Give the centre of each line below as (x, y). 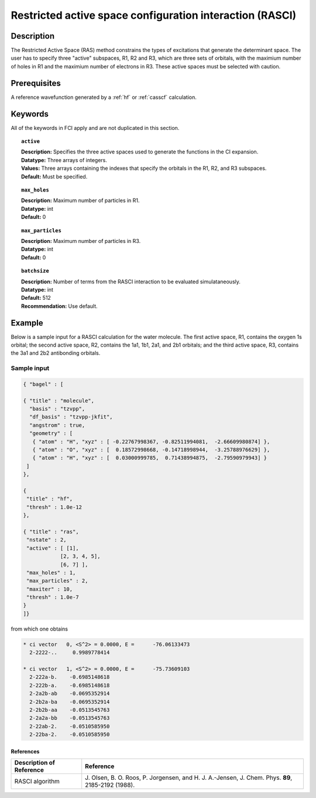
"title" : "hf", (50, 499)
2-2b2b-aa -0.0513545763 (70, 710)
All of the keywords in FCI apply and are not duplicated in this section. (95, 128)
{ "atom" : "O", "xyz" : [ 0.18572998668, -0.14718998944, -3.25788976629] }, (151, 450)
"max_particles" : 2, (57, 581)
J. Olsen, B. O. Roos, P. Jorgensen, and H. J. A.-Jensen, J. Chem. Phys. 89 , (189, 778)
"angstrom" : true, (57, 425)
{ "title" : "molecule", (59, 400)
